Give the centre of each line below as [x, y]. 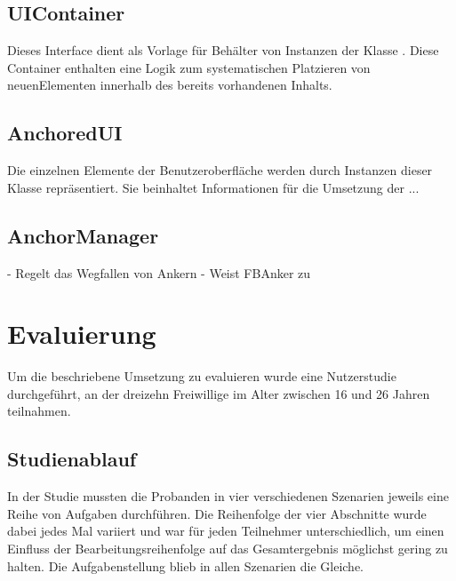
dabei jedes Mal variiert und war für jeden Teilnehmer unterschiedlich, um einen [226, 531]
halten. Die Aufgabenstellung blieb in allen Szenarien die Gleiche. [186, 565]
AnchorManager [83, 235]
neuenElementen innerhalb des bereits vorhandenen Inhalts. [170, 85]
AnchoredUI [65, 133]
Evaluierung [82, 334]
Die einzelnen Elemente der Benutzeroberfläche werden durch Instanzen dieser [220, 170]
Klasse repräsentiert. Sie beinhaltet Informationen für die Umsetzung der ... [213, 187]
